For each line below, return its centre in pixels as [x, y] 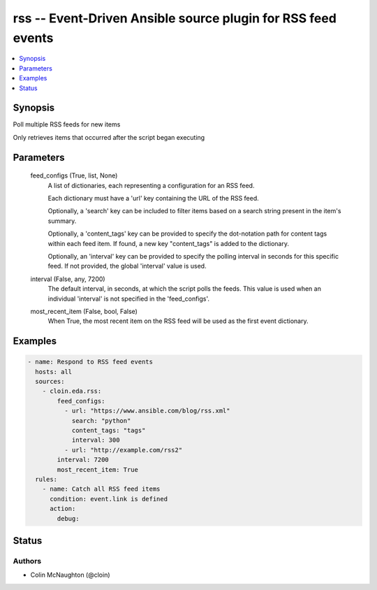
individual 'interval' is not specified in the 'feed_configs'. [128, 298]
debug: [68, 518]
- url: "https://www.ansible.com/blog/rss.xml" [147, 411]
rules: [46, 479]
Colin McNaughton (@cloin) [71, 575]
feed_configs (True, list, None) [74, 175]
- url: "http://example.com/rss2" [123, 450]
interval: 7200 [83, 460]
